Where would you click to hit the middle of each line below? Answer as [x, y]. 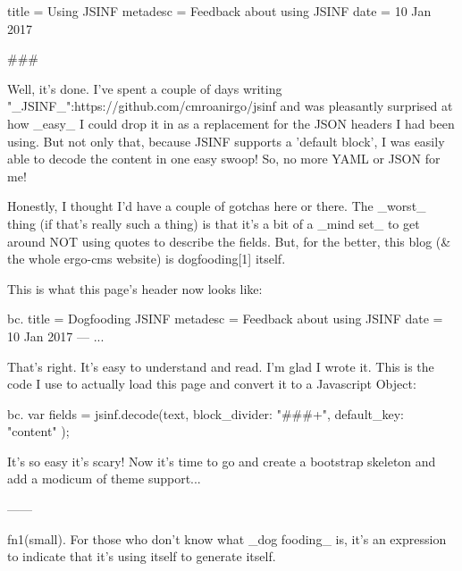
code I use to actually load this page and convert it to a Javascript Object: [212, 384]
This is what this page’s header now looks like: [135, 288]
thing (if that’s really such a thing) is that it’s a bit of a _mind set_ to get [214, 223]
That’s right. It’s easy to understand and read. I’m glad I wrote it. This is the [221, 366]
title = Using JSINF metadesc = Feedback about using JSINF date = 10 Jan [219, 11]
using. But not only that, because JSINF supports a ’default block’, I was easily [226, 141]
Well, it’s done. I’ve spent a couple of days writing [145, 88]
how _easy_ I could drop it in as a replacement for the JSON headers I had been [231, 123]
